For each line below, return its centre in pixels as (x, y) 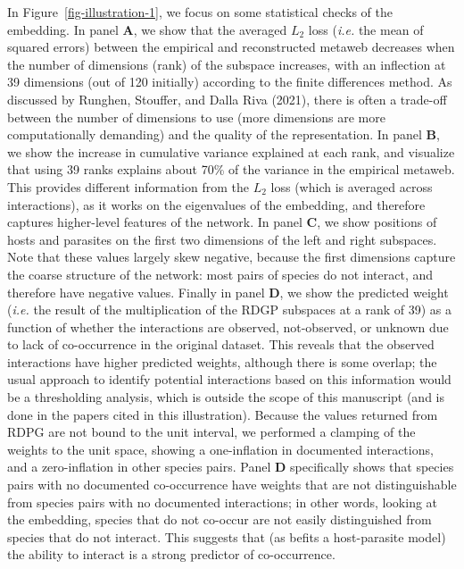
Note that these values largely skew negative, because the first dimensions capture (232, 257)
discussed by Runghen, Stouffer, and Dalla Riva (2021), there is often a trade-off (227, 99)
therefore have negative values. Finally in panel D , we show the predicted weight (228, 292)
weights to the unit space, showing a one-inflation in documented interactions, (220, 449)
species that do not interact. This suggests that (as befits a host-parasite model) (227, 536)
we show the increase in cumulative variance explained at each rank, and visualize (231, 151)
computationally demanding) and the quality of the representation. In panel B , (224, 134)
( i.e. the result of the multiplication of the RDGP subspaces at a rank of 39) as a (230, 310)
